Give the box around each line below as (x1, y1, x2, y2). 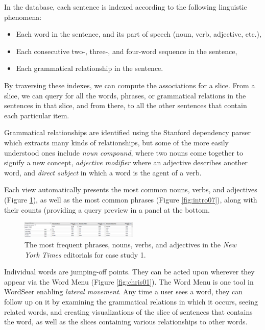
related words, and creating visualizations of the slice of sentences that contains (4, 306, 253, 317)
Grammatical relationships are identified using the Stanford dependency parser (4, 127, 251, 138)
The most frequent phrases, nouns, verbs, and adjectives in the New (25, 239, 236, 249)
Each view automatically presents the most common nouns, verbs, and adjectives (4, 184, 257, 195)
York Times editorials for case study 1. (25, 249, 146, 260)
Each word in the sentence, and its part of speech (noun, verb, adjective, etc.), (16, 29, 261, 39)
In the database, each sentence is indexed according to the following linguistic (4, 2, 247, 12)
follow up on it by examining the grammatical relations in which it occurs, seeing (4, 296, 258, 307)
